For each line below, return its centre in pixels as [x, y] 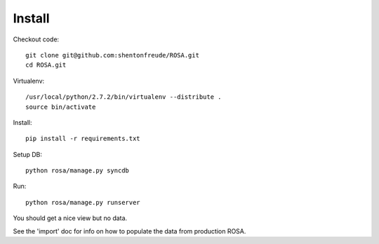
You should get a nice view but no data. [70, 218]
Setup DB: [27, 154]
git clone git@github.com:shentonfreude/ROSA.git [113, 55]
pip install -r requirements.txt [83, 139]
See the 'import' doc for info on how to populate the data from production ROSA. [129, 231]
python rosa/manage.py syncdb [78, 171]
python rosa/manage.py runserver [83, 202]
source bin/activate [61, 107]
